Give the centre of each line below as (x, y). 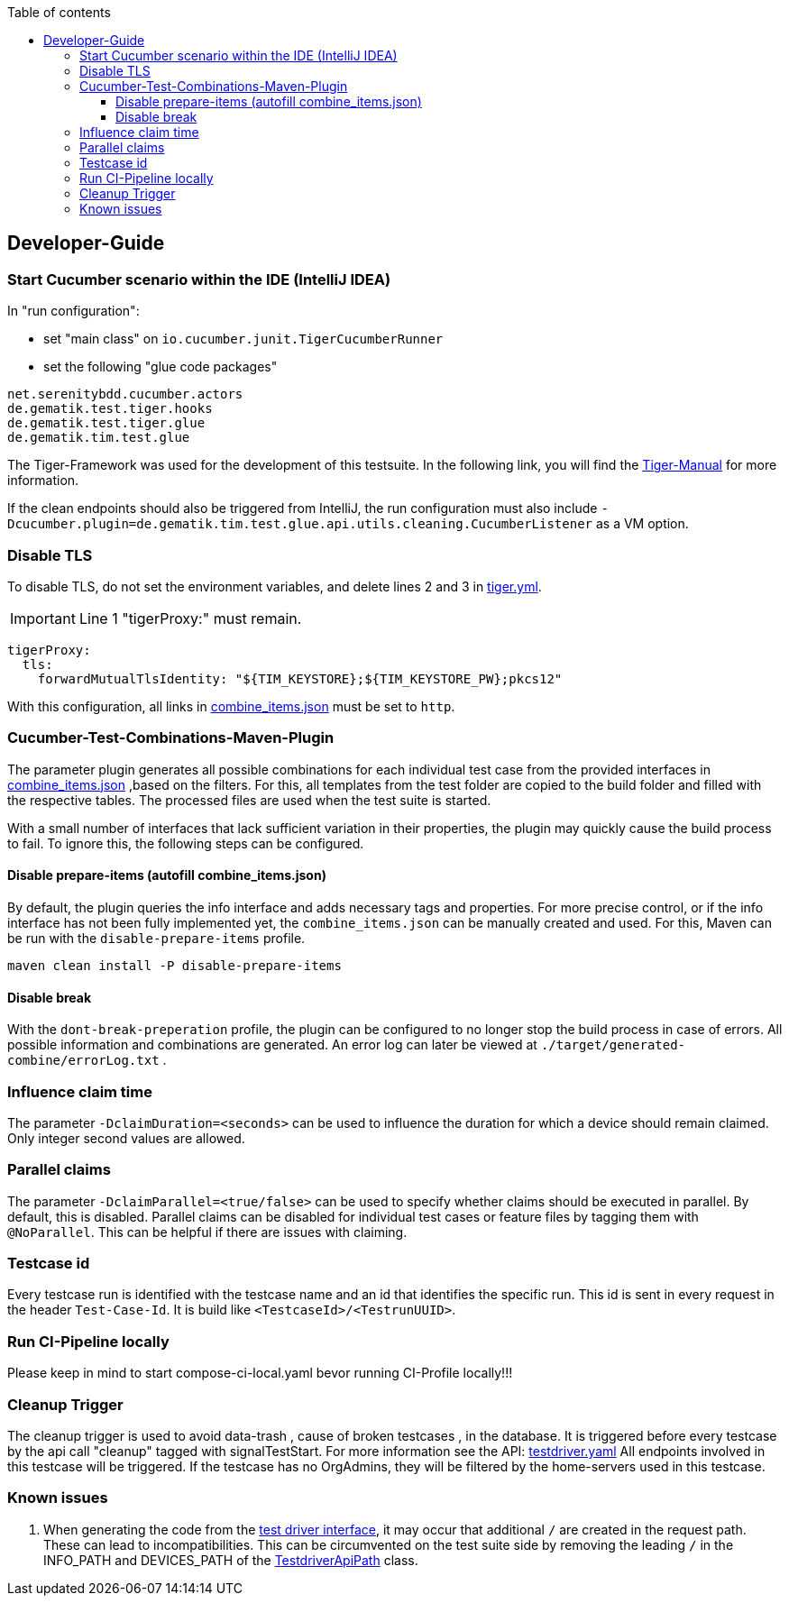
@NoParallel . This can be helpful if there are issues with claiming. (207, 1232)
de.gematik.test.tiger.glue (106, 423)
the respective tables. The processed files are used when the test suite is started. (249, 800)
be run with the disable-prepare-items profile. (156, 938)
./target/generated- (613, 1045)
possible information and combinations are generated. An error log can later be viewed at (272, 1045)
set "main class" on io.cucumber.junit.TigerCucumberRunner (243, 339)
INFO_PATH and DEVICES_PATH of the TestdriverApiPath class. (231, 1560)
